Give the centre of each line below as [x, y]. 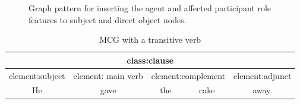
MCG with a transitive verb [150, 40]
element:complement [188, 75]
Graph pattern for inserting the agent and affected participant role [150, 8]
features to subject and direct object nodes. [108, 19]
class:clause [150, 60]
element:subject [37, 75]
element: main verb [108, 75]
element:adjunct [263, 75]
